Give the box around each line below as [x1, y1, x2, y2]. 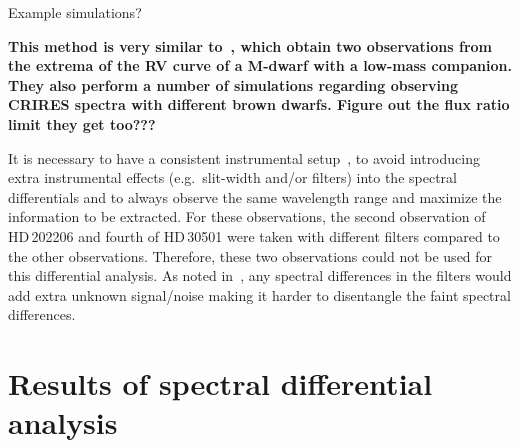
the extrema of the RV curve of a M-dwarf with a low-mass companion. [8, 55, 512, 76]
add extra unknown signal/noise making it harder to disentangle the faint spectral [8, 284, 511, 305]
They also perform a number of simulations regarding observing [8, 74, 459, 95]
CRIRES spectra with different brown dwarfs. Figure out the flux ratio [8, 94, 510, 115]
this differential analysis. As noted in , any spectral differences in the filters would [8, 265, 512, 286]
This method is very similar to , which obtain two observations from [8, 35, 492, 56]
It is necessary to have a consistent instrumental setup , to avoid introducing [8, 147, 480, 168]
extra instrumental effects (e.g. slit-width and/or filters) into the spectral [8, 167, 457, 188]
